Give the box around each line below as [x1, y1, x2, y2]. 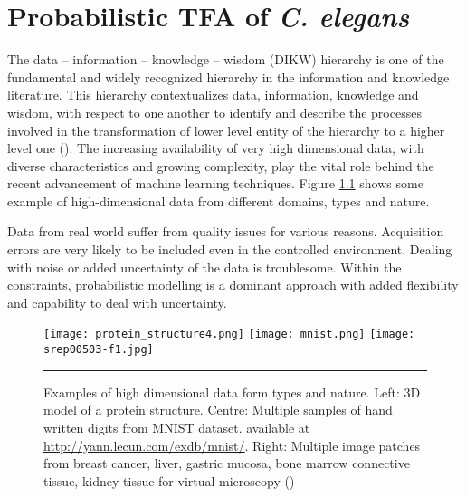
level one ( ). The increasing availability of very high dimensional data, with [7, 139, 424, 158]
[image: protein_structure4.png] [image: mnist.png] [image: [43, 328, 415, 341]
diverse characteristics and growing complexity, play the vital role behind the [7, 156, 434, 175]
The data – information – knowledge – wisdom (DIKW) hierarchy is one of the [7, 50, 444, 69]
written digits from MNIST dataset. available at [43, 417, 310, 436]
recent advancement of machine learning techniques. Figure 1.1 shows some [7, 174, 423, 193]
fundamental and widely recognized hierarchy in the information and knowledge [7, 67, 450, 86]
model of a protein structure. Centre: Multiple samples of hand [43, 400, 393, 419]
